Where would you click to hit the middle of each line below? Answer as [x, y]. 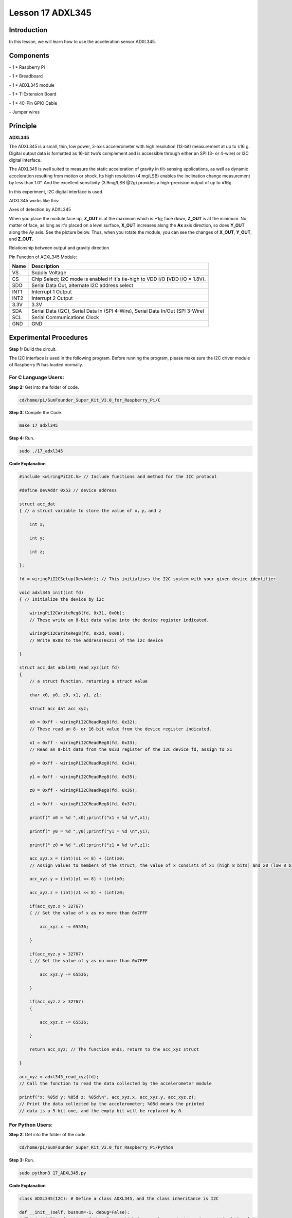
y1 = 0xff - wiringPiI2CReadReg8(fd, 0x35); [83, 777]
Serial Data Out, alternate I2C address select [82, 285]
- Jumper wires [24, 112]
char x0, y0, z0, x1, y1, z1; [65, 695]
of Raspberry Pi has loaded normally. [46, 365]
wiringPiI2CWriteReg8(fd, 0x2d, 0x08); [77, 634]
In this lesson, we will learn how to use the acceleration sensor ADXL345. [82, 42]
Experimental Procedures [48, 337]
